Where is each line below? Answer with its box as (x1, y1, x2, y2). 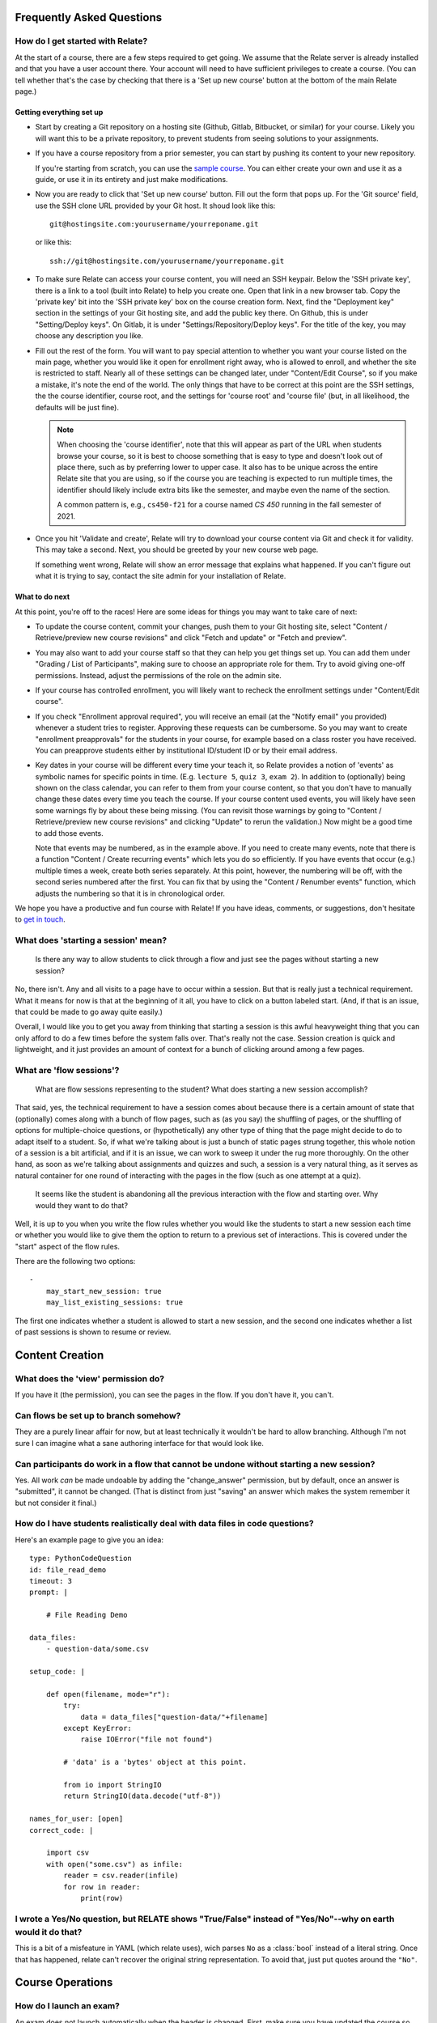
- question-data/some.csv (45, 1644, 150, 1654)
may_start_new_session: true (45, 1287, 162, 1296)
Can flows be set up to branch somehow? (15, 1410, 181, 1421)
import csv (45, 1848, 90, 1857)
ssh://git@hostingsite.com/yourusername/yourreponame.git (49, 256, 285, 265)
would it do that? (15, 1926, 83, 1937)
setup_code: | (29, 1667, 85, 1677)
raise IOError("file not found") (80, 1735, 214, 1744)
